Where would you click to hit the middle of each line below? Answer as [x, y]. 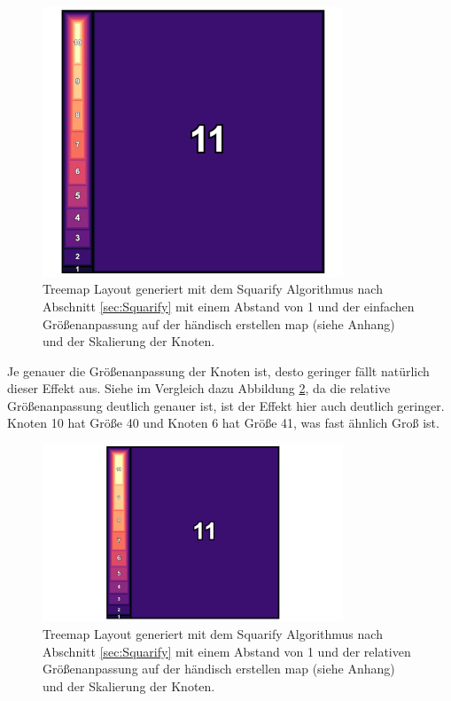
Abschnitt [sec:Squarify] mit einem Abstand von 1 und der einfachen [229, 306]
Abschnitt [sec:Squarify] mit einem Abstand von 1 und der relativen [227, 651]
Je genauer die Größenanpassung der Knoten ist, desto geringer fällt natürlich [218, 370]
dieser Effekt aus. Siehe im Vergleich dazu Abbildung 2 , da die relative [199, 388]
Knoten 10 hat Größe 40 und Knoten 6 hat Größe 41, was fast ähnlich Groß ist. [223, 423]
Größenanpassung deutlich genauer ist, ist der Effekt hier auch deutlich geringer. [226, 405]
